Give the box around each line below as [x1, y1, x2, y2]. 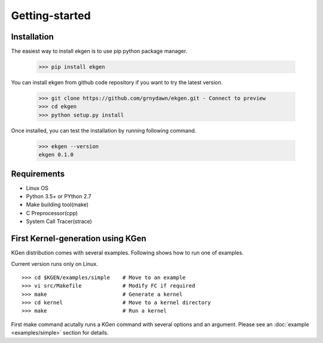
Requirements [11, 169, 65, 179]
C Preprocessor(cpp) [26, 209, 78, 216]
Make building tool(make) [26, 201, 89, 209]
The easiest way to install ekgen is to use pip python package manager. [11, 48, 188, 55]
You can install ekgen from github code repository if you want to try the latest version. [11, 79, 223, 86]
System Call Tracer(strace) [26, 218, 92, 225]
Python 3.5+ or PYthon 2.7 [26, 193, 92, 200]
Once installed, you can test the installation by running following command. [11, 127, 197, 134]
